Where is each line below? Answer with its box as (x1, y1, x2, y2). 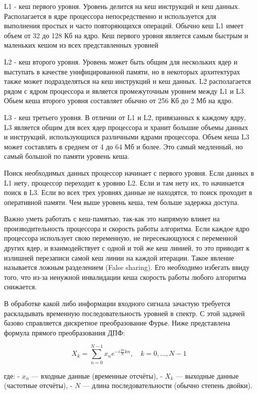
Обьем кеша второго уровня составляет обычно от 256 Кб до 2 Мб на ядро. (4, 95, 233, 106)
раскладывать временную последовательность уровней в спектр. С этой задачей (4, 308, 245, 318)
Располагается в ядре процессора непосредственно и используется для (4, 10, 216, 21)
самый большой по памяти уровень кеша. (4, 151, 129, 161)
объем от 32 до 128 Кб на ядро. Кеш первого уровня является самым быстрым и (4, 30, 248, 40)
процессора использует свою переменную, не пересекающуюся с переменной (4, 233, 238, 243)
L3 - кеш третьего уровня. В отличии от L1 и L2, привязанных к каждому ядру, (4, 112, 246, 122)
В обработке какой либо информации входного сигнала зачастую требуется (4, 298, 231, 309)
